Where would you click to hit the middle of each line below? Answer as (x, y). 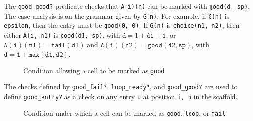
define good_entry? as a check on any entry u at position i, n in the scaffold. (121, 96)
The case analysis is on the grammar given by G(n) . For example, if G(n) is (117, 15)
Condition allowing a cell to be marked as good (94, 70)
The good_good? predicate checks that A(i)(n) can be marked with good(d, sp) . (127, 6)
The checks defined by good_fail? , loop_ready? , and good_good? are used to (121, 87)
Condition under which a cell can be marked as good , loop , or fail (125, 112)
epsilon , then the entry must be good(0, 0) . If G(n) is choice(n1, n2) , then (122, 25)
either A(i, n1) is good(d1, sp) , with (62, 34)
